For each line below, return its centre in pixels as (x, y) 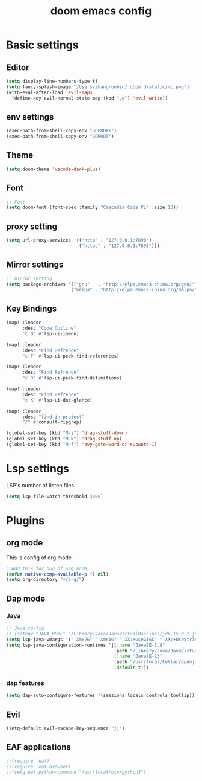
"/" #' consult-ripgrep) (52, 422)
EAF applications (38, 747)
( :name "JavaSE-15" (138, 657)
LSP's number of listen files (40, 485)
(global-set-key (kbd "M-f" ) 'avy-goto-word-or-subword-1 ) (82, 445)
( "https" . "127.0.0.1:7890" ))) (120, 246)
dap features (25, 683)
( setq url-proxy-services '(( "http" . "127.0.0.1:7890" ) (79, 240)
